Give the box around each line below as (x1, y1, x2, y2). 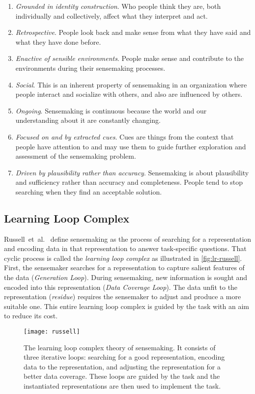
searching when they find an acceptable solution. (15, 186, 162, 197)
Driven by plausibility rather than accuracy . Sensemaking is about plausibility (15, 167, 249, 177)
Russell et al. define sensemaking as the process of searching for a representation (4, 233, 252, 244)
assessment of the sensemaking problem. (15, 151, 136, 161)
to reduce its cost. (4, 310, 58, 321)
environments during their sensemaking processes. (15, 62, 166, 73)
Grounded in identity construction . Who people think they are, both (15, 1, 221, 11)
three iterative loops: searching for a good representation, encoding (24, 352, 225, 362)
